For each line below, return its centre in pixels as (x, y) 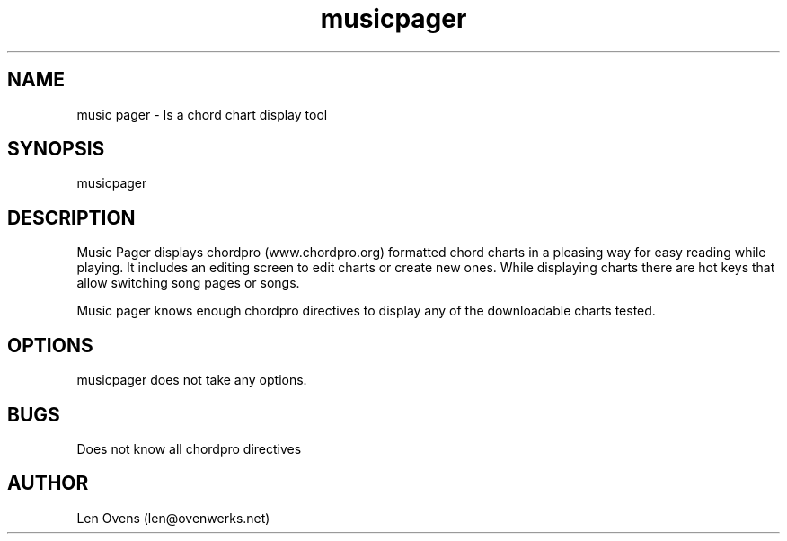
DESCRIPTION (71, 217)
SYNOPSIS (56, 149)
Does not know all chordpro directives (189, 448)
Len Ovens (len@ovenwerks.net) (173, 518)
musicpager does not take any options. (192, 380)
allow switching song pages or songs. (188, 283)
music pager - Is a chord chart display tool (202, 114)
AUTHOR (48, 483)
